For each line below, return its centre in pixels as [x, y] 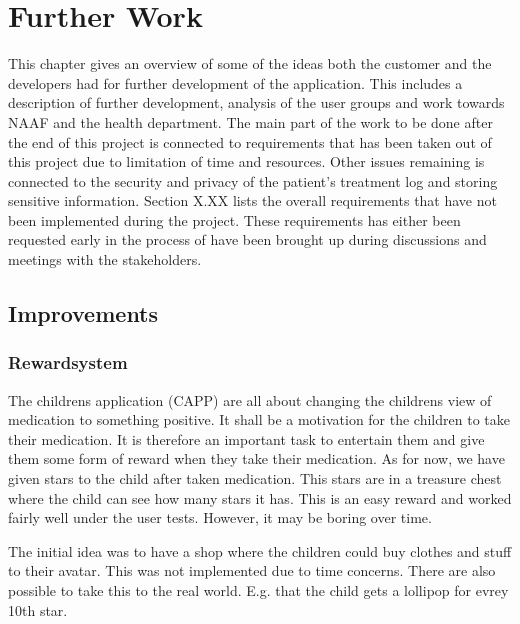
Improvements [83, 313]
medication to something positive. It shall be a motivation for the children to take [259, 419]
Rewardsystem [68, 362]
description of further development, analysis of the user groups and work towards [256, 102]
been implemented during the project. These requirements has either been [234, 219]
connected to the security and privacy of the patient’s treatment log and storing [253, 180]
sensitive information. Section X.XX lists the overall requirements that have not [252, 200]
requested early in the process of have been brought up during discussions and [247, 239]
